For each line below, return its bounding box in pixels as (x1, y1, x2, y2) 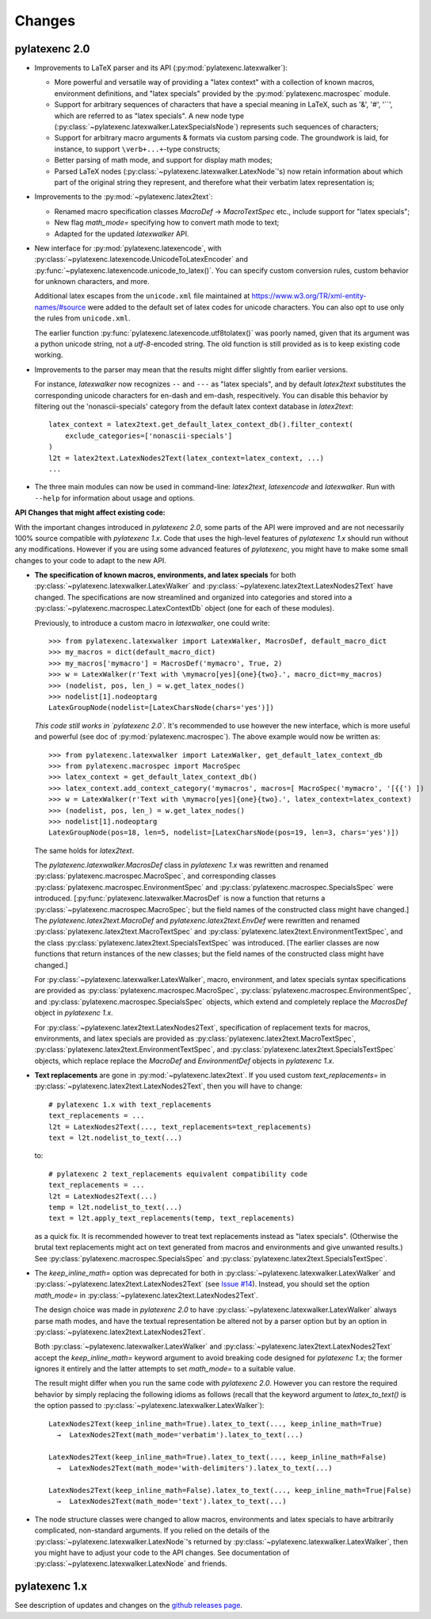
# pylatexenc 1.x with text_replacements (48, 1099, 212, 1109)
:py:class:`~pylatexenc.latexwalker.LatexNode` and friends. (34, 1559, 227, 1568)
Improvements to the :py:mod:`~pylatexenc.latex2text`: (34, 192, 213, 201)
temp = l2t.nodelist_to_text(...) (48, 1203, 182, 1211)
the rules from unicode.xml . (34, 313, 131, 323)
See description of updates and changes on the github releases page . (14, 1601, 243, 1610)
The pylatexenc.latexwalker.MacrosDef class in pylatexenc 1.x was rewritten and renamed (34, 861, 329, 870)
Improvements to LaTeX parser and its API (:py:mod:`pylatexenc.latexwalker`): (34, 63, 288, 73)
